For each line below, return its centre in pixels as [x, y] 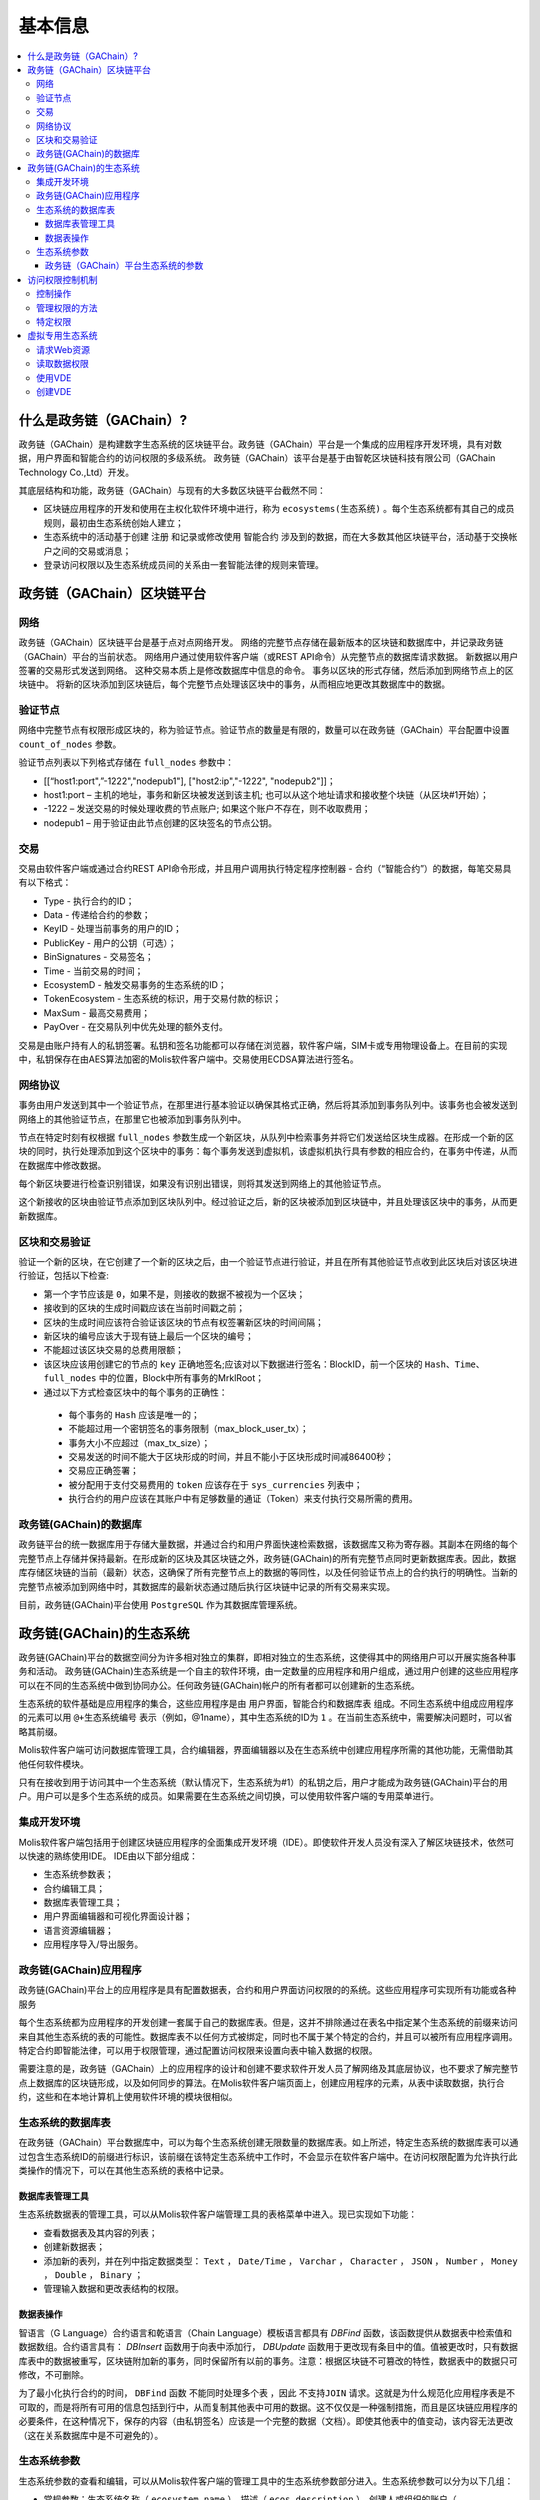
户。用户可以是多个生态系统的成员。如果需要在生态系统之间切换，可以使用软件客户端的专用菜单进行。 [228, 1796]
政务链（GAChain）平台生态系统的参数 [124, 266]
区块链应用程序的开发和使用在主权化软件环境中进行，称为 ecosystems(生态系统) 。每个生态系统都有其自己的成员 [279, 509]
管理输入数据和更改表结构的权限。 [113, 2289]
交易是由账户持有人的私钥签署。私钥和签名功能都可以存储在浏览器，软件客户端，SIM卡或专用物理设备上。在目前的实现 [263, 1045]
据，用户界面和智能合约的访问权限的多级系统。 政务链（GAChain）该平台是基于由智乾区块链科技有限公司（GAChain [257, 458]
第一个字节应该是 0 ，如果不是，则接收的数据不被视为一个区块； [174, 1294]
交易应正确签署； [103, 1471]
